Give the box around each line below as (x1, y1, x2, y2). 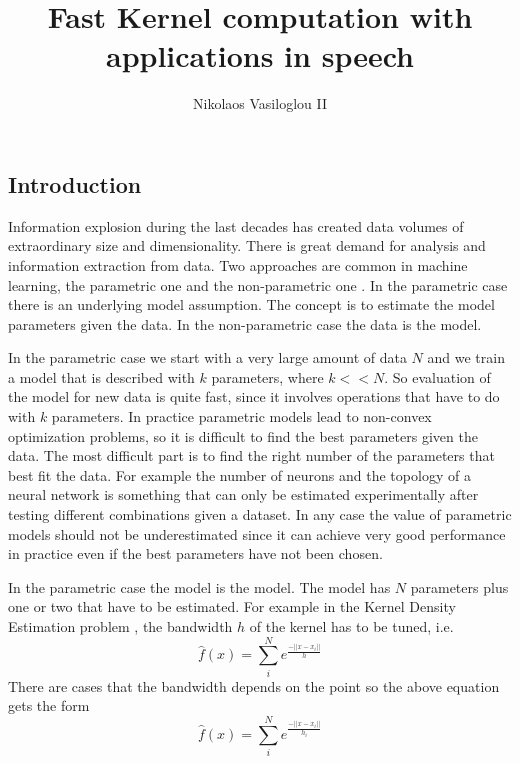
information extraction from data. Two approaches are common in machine (8, 254, 468, 275)
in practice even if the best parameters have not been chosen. (8, 543, 383, 564)
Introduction (8, 168, 142, 199)
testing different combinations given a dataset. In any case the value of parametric (8, 504, 512, 525)
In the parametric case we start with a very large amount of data (8, 347, 407, 368)
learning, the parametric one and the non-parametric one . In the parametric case (8, 274, 508, 295)
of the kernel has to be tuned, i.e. (249, 616, 454, 636)
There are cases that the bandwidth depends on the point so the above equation (8, 675, 500, 696)
